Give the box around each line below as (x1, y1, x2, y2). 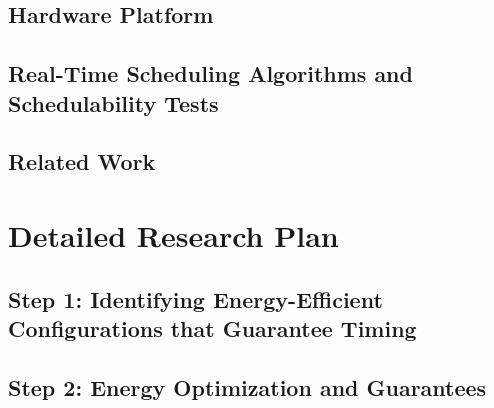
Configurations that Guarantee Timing (8, 312, 417, 343)
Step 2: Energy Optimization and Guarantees (8, 371, 487, 402)
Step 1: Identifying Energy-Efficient (8, 283, 383, 314)
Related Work (8, 146, 156, 177)
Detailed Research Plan (8, 214, 339, 255)
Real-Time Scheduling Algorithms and (8, 58, 413, 89)
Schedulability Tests (8, 87, 219, 118)
